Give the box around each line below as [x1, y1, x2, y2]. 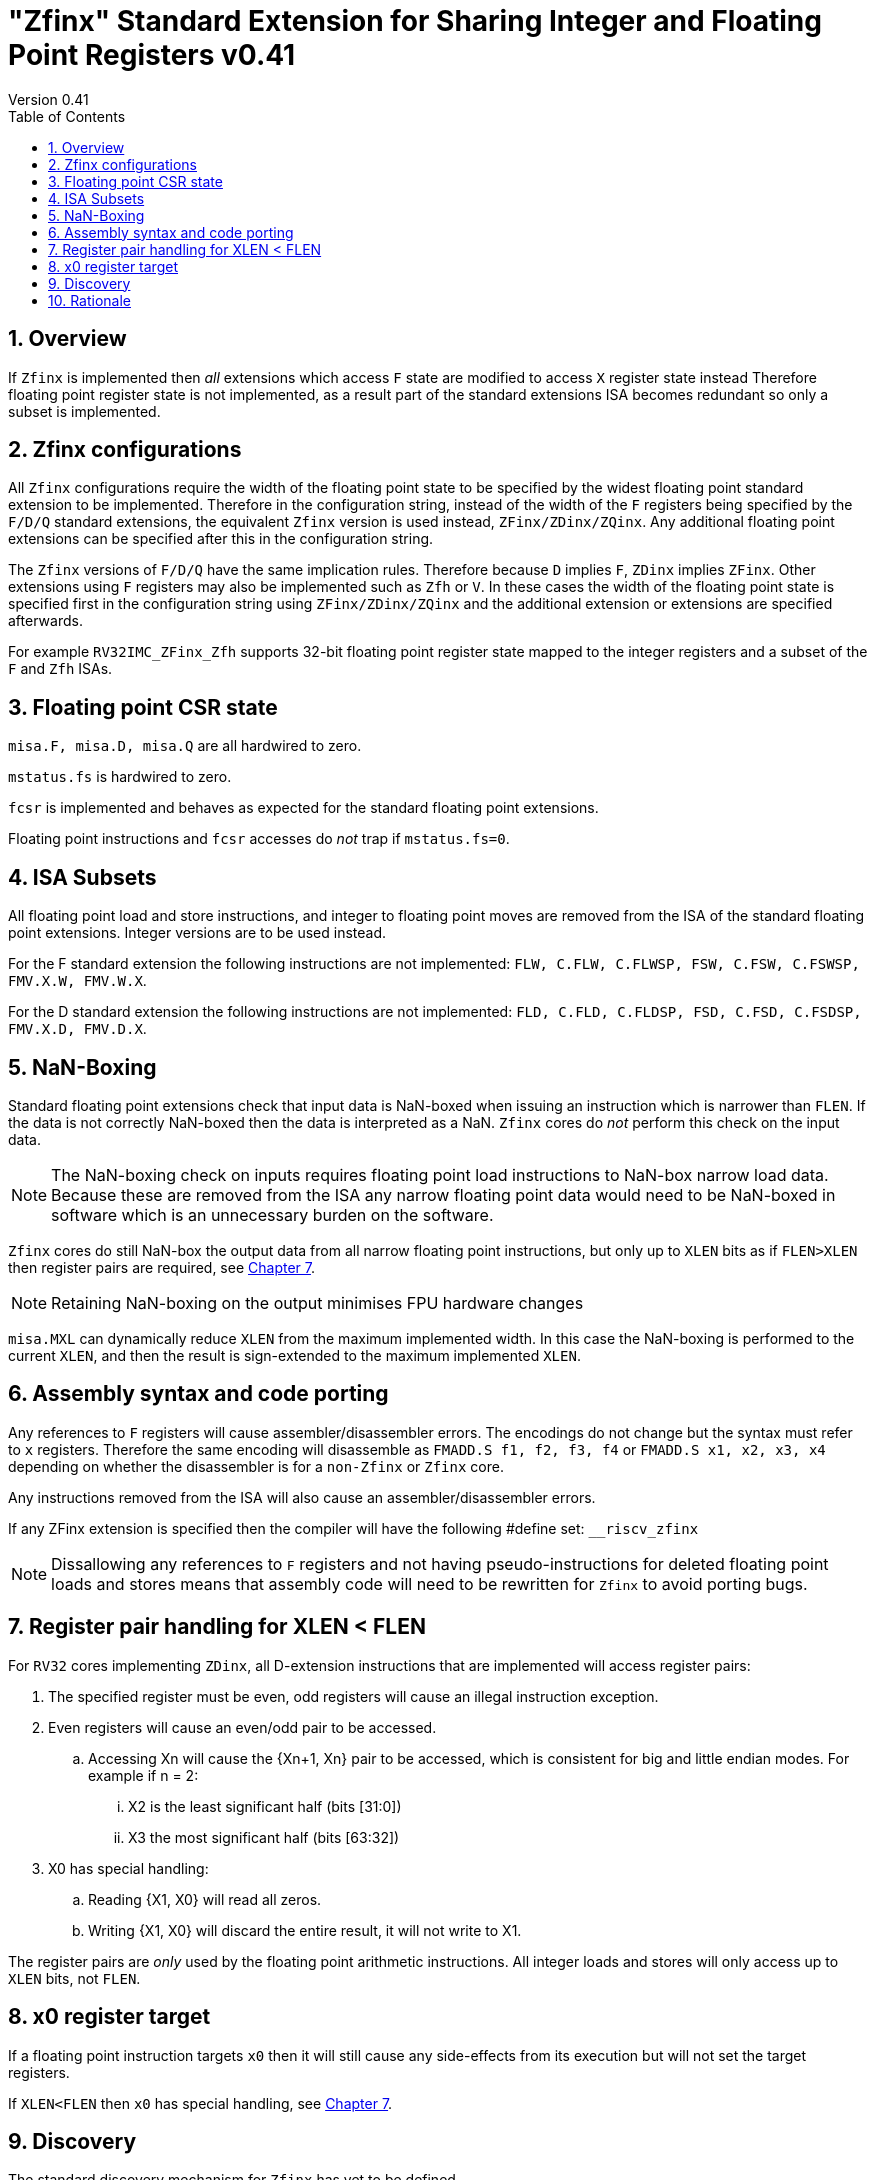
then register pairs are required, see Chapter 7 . [8, 1258, 315, 1276]
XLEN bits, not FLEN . [8, 1969, 141, 1987]
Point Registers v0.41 [8, 38, 296, 72]
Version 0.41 [8, 90, 89, 108]
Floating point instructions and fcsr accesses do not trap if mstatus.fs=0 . [8, 830, 510, 848]
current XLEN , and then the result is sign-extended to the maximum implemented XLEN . [8, 1346, 581, 1364]
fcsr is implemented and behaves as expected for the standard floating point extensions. [8, 799, 599, 817]
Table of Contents [8, 107, 126, 125]
